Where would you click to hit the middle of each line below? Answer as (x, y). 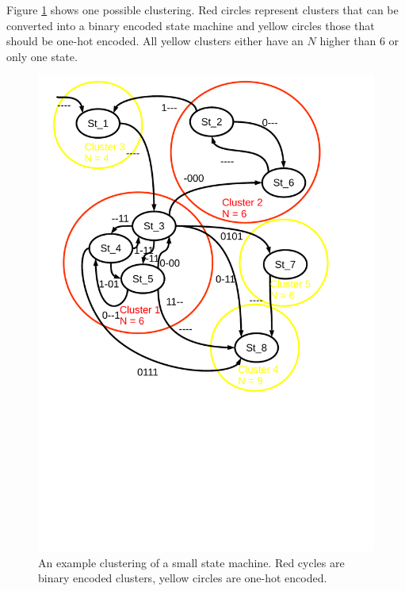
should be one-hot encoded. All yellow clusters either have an (155, 41)
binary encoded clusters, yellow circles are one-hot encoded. (183, 578)
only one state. (42, 56)
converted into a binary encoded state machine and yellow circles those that (191, 25)
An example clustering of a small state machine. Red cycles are (191, 562)
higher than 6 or (359, 41)
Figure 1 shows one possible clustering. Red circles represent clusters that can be (202, 10)
